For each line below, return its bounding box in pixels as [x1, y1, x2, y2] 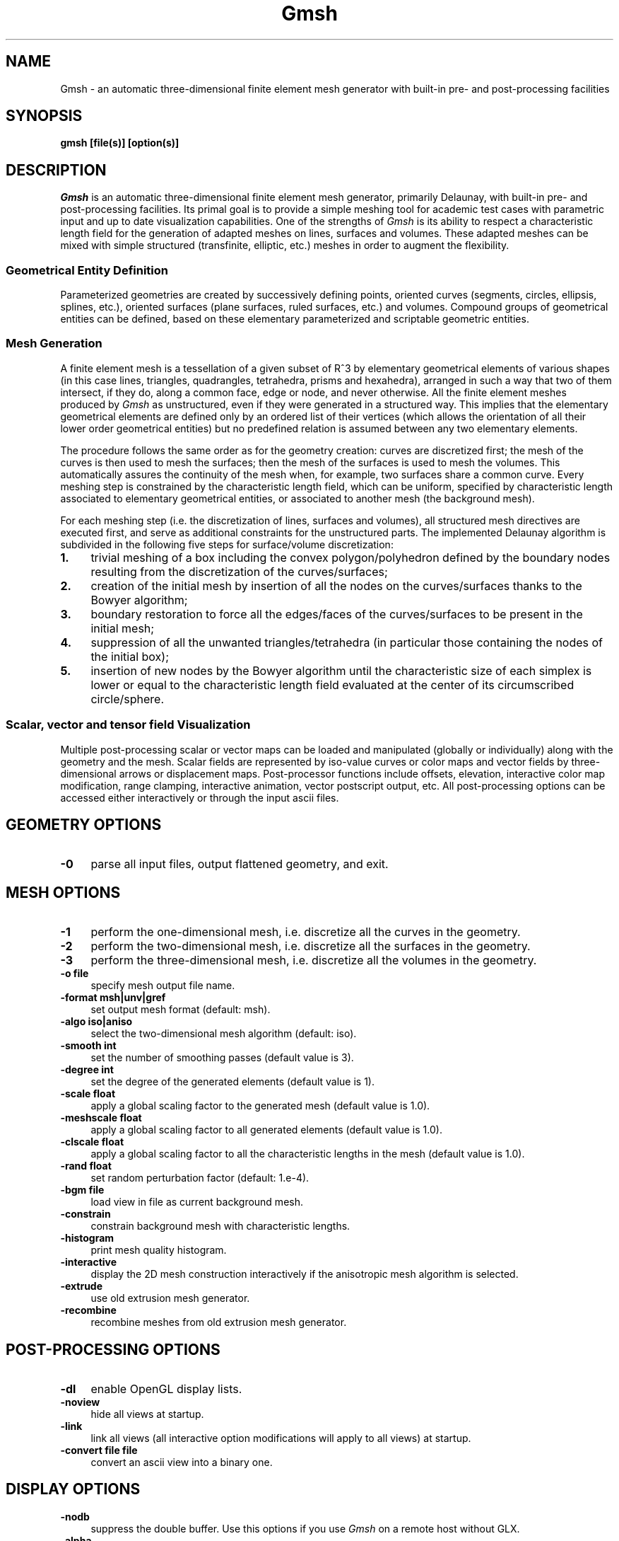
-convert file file [60, 1444, 138, 1457]
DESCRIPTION [6, 161, 107, 179]
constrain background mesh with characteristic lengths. [90, 1220, 350, 1233]
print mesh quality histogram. [90, 1244, 227, 1257]
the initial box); [90, 649, 169, 664]
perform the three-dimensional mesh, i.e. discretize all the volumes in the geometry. [90, 953, 537, 968]
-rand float [60, 1160, 112, 1172]
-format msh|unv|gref [60, 991, 166, 1004]
